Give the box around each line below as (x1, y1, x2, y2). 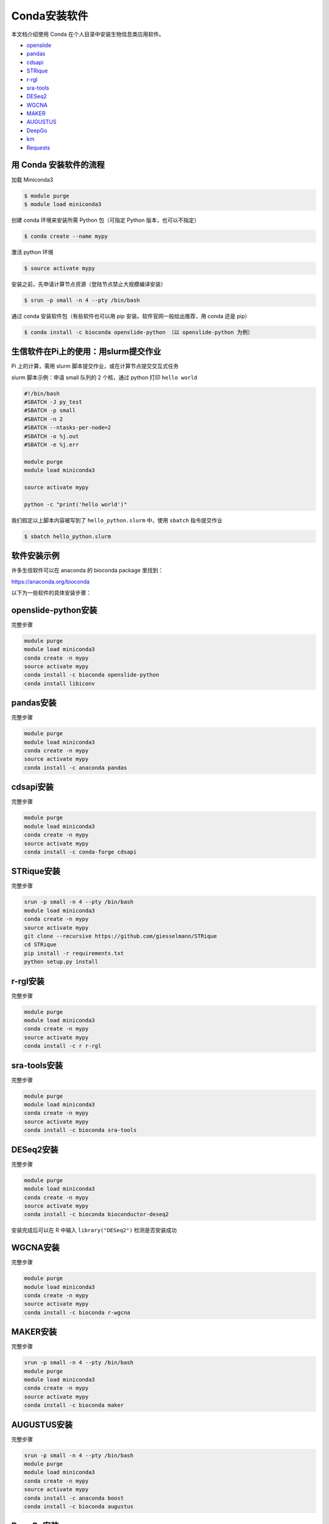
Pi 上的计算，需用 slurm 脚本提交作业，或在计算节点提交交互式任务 (11, 363, 179, 370)
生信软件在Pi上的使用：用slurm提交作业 (11, 346, 161, 357)
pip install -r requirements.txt (24, 950, 124, 956)
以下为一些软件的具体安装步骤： (11, 589, 91, 596)
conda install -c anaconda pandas (24, 764, 127, 771)
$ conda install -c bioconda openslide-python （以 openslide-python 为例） (24, 329, 253, 335)
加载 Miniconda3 (11, 176, 54, 183)
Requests (26, 144, 51, 151)
